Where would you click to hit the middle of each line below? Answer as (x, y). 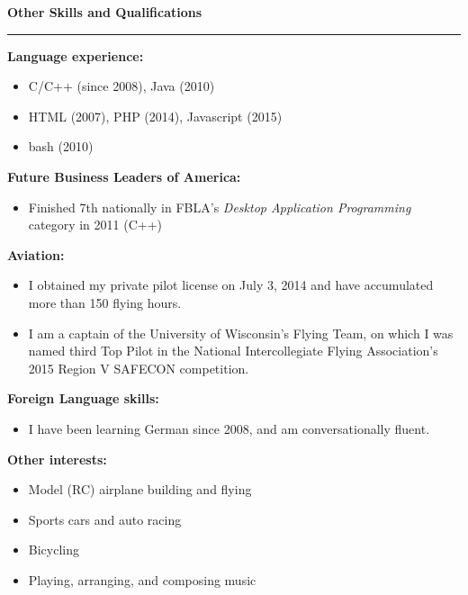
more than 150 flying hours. (105, 302)
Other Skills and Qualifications (105, 12)
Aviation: (36, 254)
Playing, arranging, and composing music (142, 579)
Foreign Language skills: (83, 398)
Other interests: (57, 459)
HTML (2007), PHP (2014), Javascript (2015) (155, 116)
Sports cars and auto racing (105, 519)
